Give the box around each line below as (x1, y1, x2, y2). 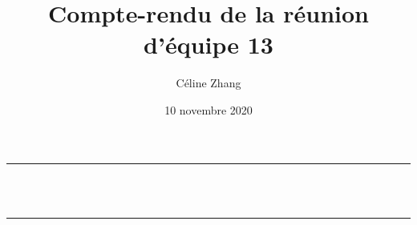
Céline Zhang (176, 74, 241, 91)
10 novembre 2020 (164, 101, 253, 118)
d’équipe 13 (144, 28, 273, 61)
